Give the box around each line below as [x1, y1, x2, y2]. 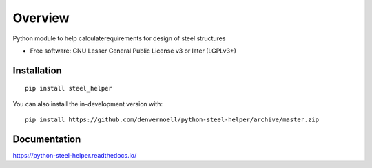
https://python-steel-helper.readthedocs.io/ [12, 152, 137, 160]
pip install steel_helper [25, 84, 113, 93]
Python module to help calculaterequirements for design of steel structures [12, 34, 226, 43]
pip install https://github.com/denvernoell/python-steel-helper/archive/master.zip [25, 116, 320, 123]
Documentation [12, 133, 81, 145]
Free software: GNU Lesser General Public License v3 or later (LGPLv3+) [30, 47, 237, 55]
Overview [12, 10, 70, 25]
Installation [12, 64, 62, 76]
